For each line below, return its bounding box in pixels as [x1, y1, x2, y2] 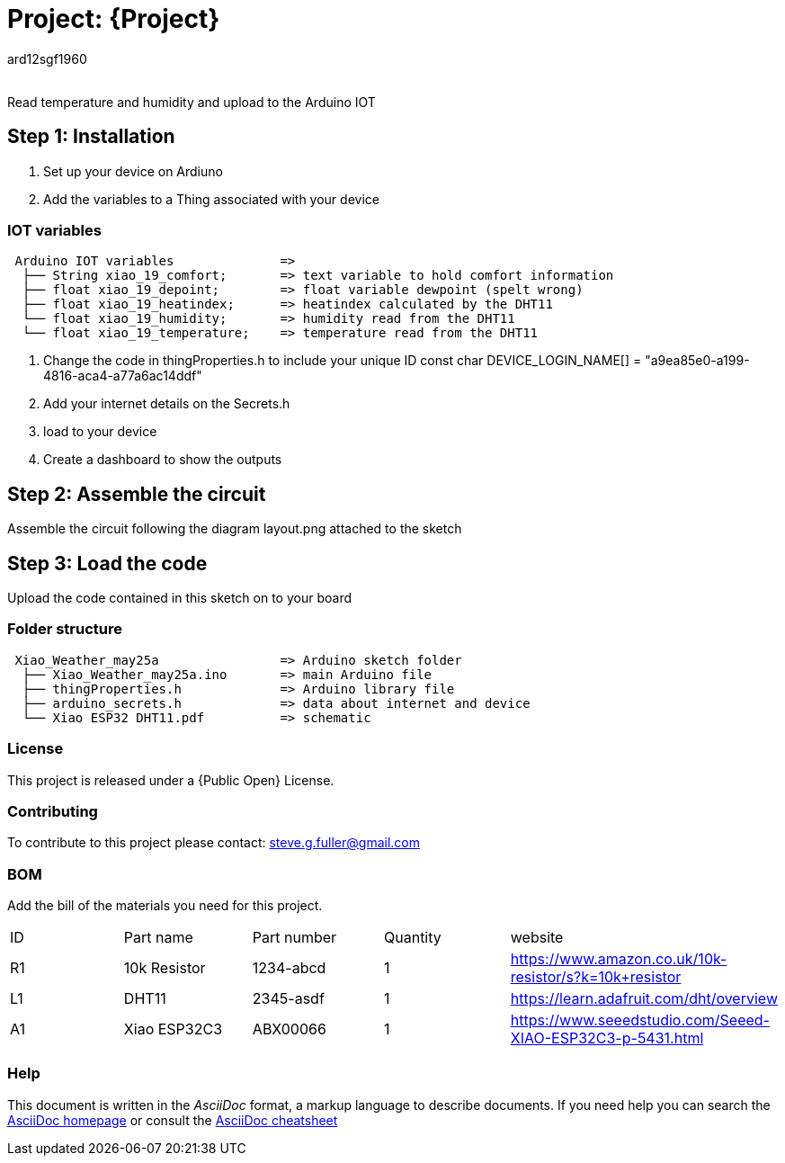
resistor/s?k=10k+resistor [510, 968, 682, 987]
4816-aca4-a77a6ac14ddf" [43, 368, 202, 384]
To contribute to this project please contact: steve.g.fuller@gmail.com [7, 835, 420, 851]
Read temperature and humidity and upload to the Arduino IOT [7, 94, 376, 110]
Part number [252, 928, 337, 947]
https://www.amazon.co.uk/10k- [510, 950, 727, 969]
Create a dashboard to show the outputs [43, 452, 282, 468]
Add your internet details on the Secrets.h [43, 396, 290, 412]
